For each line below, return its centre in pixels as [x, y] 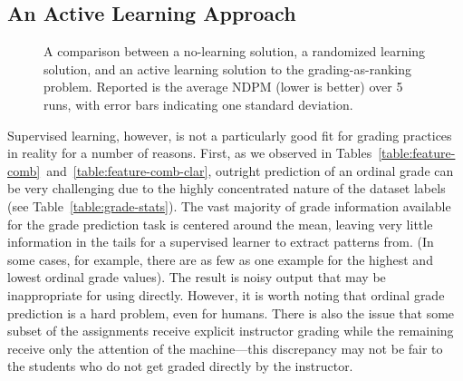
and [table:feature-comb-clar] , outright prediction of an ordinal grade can [250, 170]
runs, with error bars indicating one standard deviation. [198, 104]
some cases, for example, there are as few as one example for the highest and [220, 259]
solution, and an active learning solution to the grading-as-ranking [228, 68]
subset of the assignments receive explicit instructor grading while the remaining [231, 331]
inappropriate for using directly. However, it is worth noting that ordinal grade [226, 294]
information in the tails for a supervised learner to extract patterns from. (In [221, 242]
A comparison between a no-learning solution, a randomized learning [235, 51]
